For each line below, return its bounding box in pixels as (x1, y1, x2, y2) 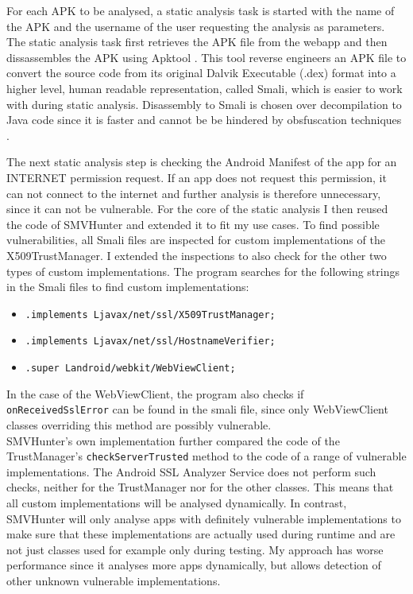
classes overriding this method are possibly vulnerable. (6, 416, 272, 433)
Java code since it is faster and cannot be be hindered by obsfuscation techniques (6, 111, 402, 128)
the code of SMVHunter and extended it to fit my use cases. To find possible (6, 215, 380, 232)
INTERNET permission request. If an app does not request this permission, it (6, 169, 387, 185)
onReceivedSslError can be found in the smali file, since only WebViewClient (6, 401, 388, 417)
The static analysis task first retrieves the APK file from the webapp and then (6, 33, 388, 50)
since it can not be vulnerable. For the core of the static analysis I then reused (6, 200, 388, 217)
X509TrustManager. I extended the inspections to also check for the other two (6, 247, 387, 263)
